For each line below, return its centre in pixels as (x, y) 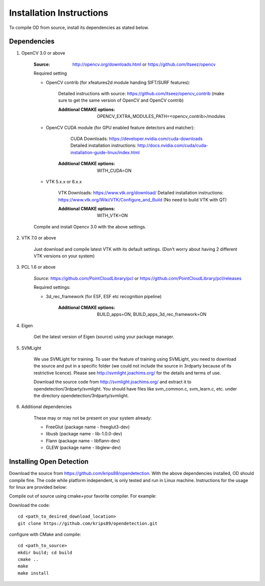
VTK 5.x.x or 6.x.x (64, 181)
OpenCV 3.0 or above (43, 53)
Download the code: (29, 505)
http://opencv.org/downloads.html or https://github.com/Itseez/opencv (144, 64)
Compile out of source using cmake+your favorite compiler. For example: (83, 496)
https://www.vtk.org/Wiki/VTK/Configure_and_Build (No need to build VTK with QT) (143, 199)
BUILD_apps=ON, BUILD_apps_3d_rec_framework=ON (152, 314)
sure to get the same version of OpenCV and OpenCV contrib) (121, 100)
